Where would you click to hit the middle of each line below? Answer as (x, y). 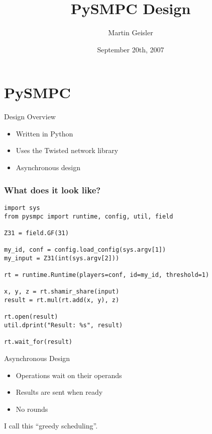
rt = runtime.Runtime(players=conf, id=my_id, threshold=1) (107, 275)
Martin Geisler (131, 32)
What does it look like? (52, 190)
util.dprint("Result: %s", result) (64, 326)
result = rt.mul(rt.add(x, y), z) (62, 300)
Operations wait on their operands (69, 375)
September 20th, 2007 (131, 49)
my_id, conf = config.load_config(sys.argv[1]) (85, 250)
